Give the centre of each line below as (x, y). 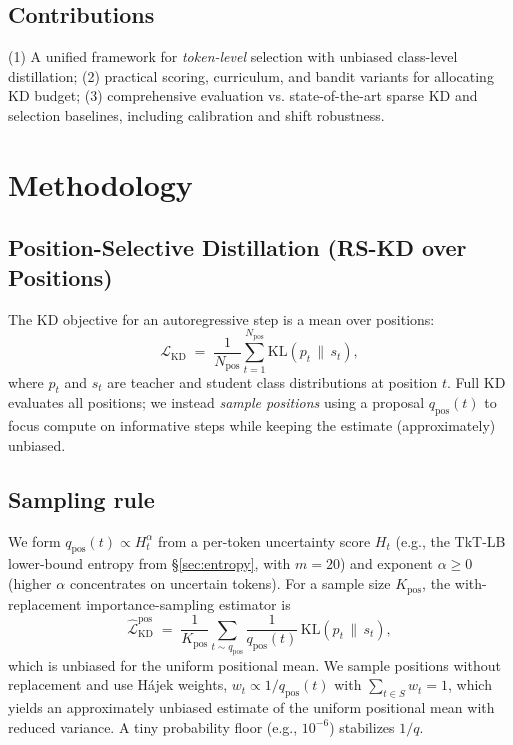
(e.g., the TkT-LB (450, 540)
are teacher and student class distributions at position (272, 381)
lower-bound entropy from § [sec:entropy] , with (149, 563)
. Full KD (476, 381)
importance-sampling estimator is (188, 603)
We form (34, 540)
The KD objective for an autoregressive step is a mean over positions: (221, 318)
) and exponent (386, 563)
